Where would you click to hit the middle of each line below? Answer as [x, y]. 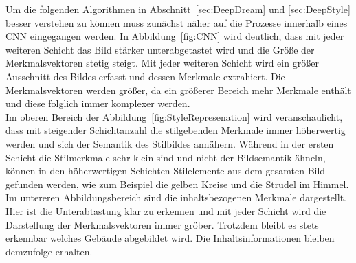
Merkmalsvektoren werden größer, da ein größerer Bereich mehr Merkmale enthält [178, 90]
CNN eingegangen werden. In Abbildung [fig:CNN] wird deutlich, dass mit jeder [175, 36]
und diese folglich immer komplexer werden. [98, 103]
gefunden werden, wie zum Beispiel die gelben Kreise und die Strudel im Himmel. [177, 184]
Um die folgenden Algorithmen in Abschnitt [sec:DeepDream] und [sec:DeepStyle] [178, 9]
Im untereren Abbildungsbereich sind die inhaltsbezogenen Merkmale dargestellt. [176, 197]
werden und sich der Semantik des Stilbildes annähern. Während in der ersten [170, 143]
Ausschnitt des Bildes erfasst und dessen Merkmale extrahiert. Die [145, 76]
